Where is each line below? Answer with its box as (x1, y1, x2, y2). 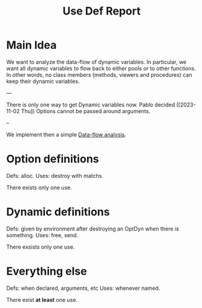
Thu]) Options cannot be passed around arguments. (21, 107, 151, 114)
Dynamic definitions (6, 205, 110, 219)
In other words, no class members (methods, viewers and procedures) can (6, 71, 192, 78)
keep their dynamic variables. (6, 77, 80, 85)
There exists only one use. (6, 183, 73, 191)
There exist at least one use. (6, 296, 77, 303)
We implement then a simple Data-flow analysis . (6, 131, 126, 138)
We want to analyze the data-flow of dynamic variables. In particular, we (6, 58, 187, 65)
